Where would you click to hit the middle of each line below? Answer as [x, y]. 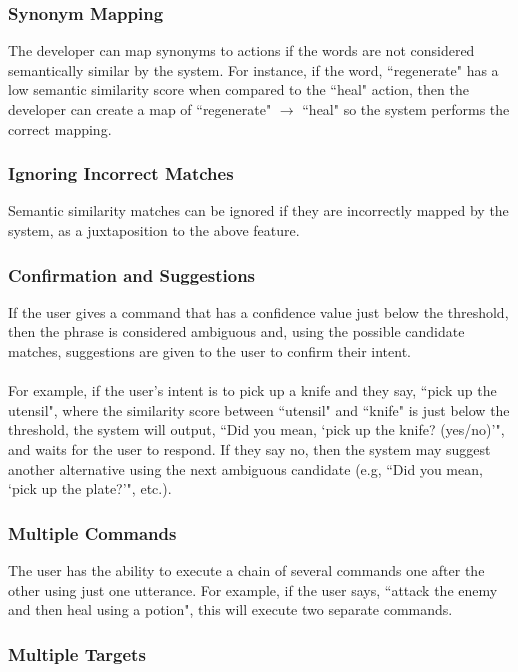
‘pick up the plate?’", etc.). [90, 488]
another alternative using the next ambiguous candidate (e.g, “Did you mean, [245, 468]
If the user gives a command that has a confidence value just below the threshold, [258, 311]
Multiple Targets [77, 653]
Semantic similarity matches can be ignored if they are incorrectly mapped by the [258, 210]
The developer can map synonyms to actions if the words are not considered [241, 50]
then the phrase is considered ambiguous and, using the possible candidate [236, 331]
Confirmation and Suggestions [132, 274]
